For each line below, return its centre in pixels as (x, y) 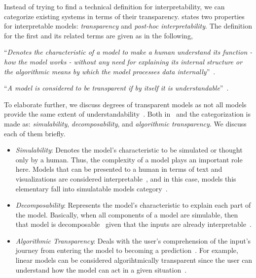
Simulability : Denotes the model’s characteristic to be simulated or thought (129, 150)
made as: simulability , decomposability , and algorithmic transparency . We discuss (125, 123)
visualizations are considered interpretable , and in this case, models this (126, 178)
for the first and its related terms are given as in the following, (98, 35)
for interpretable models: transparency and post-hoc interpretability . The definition (128, 26)
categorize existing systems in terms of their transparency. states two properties (124, 16)
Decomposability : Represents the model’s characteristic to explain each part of (133, 205)
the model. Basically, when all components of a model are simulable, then (127, 214)
